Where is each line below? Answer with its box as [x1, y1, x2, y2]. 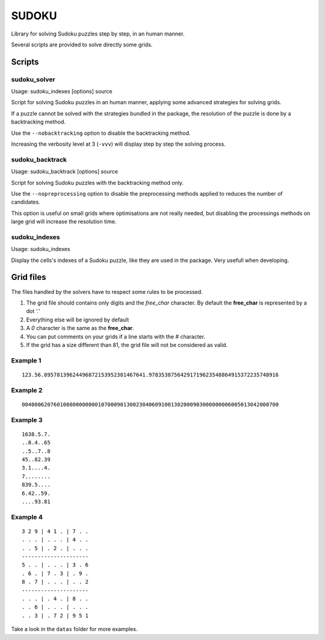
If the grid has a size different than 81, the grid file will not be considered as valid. [26, 341, 228, 349]
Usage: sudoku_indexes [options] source [11, 88, 113, 95]
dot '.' [26, 308, 40, 315]
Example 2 [11, 386, 43, 394]
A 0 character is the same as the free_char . [26, 325, 135, 332]
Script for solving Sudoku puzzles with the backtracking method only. [11, 179, 184, 186]
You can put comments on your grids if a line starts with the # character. [26, 333, 206, 340]
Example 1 [11, 356, 42, 364]
